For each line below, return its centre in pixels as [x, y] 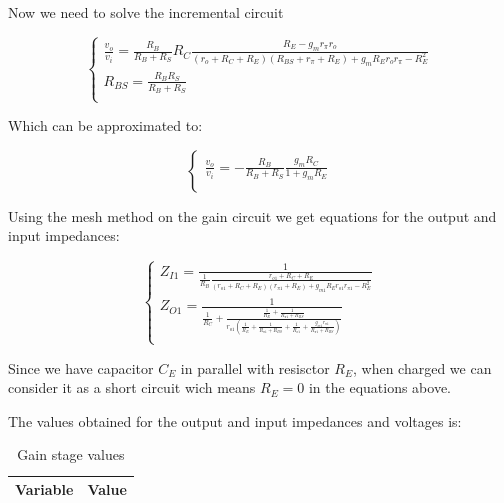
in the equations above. [380, 387]
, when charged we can [422, 367]
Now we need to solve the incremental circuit [146, 12]
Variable [44, 489]
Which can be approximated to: [105, 125]
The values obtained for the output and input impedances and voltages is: [235, 420]
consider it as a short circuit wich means [132, 387]
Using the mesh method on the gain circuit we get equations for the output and [252, 215]
